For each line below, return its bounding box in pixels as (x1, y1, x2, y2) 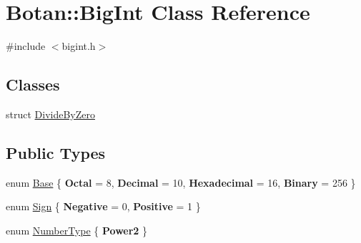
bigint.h (61, 38, 96, 53)
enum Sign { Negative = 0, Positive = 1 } (6, 199, 201, 214)
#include (6, 38, 46, 53)
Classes (6, 73, 60, 95)
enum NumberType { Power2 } (6, 222, 148, 237)
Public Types (6, 141, 106, 163)
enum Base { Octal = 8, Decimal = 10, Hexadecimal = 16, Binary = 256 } (6, 175, 356, 190)
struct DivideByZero (6, 106, 95, 121)
